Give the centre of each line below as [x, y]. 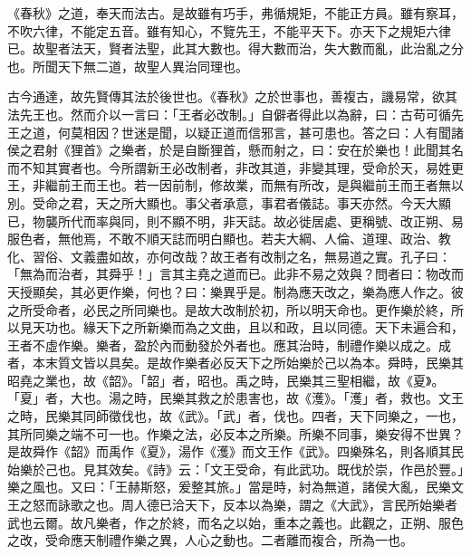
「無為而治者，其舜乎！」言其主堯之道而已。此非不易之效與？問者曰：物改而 [235, 274]
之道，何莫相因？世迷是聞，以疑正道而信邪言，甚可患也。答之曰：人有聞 [235, 132]
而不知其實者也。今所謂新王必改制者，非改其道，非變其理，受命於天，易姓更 [235, 167]
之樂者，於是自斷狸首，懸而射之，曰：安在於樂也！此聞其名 [286, 150]
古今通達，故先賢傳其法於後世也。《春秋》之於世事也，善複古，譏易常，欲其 [232, 96]
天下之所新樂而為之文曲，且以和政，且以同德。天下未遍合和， [279, 327]
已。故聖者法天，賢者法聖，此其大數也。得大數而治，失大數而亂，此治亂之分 [235, 48]
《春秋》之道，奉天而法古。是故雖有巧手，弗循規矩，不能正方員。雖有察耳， [235, 13]
